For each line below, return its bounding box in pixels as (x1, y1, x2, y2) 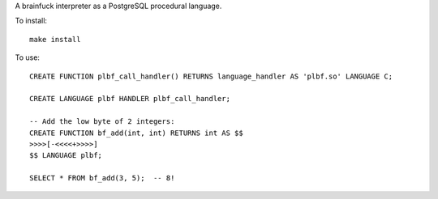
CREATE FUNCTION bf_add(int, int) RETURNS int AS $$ (29, 128, 243, 138)
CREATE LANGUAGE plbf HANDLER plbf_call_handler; (29, 94, 231, 104)
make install (29, 35, 81, 44)
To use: (15, 53, 41, 62)
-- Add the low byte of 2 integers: (29, 117, 175, 126)
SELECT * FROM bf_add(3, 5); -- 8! (29, 174, 175, 183)
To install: (15, 16, 48, 26)
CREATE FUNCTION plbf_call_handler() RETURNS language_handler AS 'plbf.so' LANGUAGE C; (29, 71, 393, 81)
